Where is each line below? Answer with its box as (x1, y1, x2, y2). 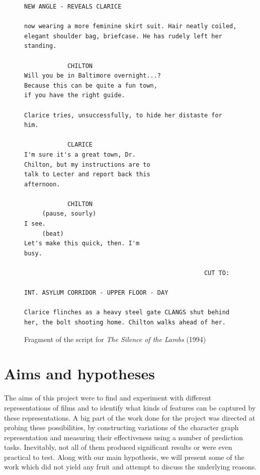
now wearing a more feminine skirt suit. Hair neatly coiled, (24, 23, 237, 30)
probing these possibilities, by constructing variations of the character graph (4, 422, 239, 433)
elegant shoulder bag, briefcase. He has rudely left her (24, 32, 222, 40)
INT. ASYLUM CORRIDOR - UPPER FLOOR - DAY (24, 289, 168, 297)
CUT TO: (204, 269, 230, 277)
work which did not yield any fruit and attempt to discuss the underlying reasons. (4, 461, 257, 472)
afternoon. (24, 180, 60, 188)
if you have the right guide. (24, 92, 125, 99)
